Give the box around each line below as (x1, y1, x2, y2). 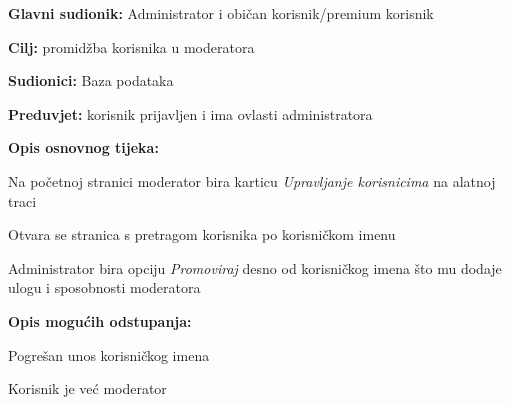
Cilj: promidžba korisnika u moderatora (8, 36, 255, 57)
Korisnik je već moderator (8, 378, 167, 399)
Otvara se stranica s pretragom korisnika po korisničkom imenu (8, 224, 396, 245)
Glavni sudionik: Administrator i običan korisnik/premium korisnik (8, 3, 434, 23)
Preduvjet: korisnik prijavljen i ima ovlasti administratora (8, 103, 373, 124)
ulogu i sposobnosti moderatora (8, 277, 201, 298)
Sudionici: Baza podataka (8, 70, 174, 91)
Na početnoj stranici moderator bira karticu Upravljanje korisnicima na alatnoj (8, 170, 496, 191)
